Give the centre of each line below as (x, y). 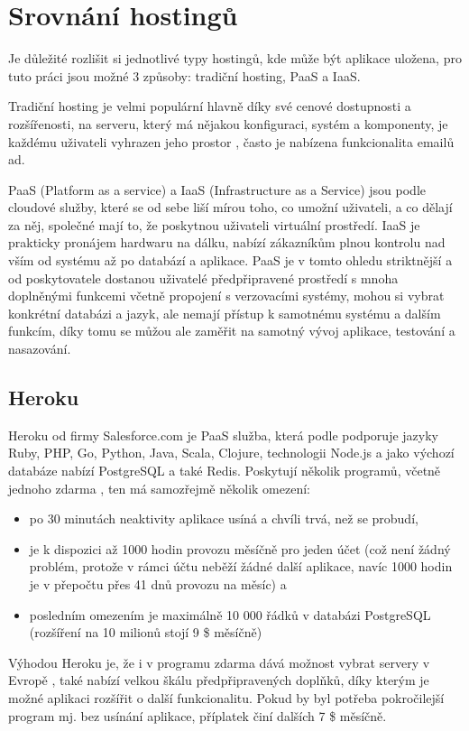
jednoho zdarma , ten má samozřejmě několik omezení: (159, 488)
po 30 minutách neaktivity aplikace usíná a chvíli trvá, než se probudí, (224, 518)
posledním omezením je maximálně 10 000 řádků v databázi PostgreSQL (230, 614)
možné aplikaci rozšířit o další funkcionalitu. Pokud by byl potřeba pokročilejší (226, 697)
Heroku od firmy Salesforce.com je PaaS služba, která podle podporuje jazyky (223, 435)
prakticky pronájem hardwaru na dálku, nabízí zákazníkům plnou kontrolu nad (227, 242)
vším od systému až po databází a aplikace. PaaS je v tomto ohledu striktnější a (230, 260)
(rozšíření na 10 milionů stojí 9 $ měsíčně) (146, 632)
